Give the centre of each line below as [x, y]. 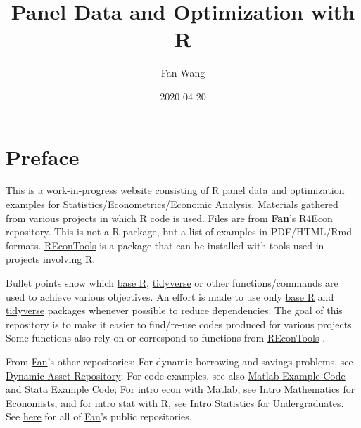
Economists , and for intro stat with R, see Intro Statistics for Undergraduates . [175, 402]
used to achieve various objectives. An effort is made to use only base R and [170, 296]
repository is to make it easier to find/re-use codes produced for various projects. [180, 324]
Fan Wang [183, 73]
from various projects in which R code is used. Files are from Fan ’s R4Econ [169, 218]
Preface [43, 156]
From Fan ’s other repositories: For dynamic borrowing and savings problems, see [179, 361]
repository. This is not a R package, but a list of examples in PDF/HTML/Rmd [179, 232]
